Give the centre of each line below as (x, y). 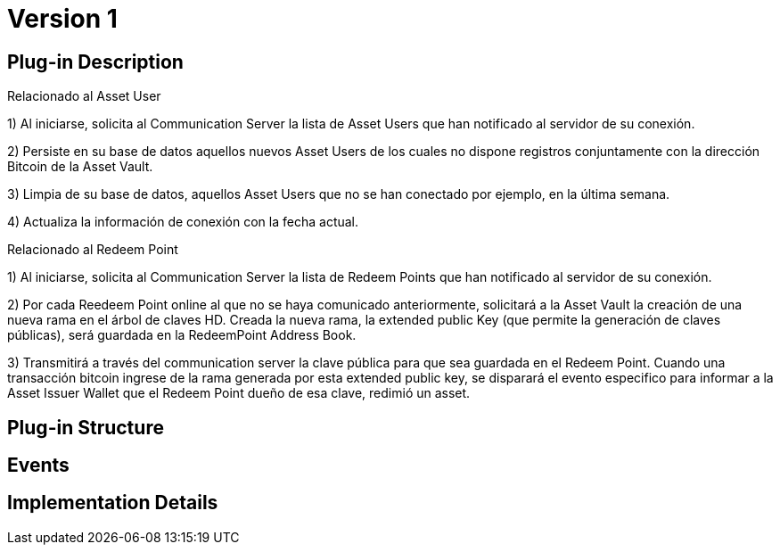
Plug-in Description (95, 62)
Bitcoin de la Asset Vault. (80, 167)
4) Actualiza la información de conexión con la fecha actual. (183, 222)
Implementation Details (113, 503)
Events (38, 465)
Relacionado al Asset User (84, 96)
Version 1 (62, 19)
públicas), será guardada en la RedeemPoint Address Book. (182, 335)
